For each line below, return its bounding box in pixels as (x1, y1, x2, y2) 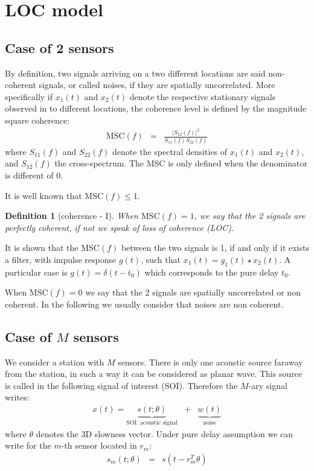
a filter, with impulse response (5, 253, 117, 265)
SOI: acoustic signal (126, 419, 178, 426)
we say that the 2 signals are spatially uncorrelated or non (85, 286, 301, 299)
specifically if (5, 90, 53, 103)
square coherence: (5, 113, 70, 126)
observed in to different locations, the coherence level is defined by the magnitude (5, 102, 307, 115)
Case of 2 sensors (5, 38, 114, 57)
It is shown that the (5, 241, 78, 254)
